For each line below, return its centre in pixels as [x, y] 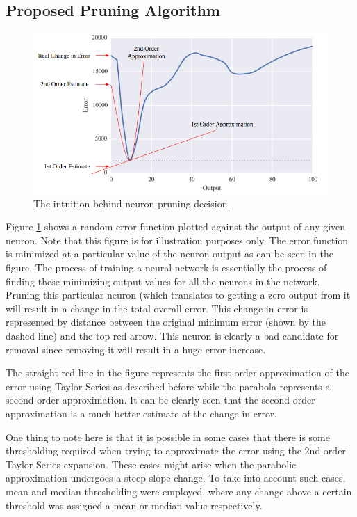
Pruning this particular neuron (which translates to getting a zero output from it [178, 295]
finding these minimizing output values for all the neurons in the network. [163, 281]
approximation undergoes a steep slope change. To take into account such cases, [176, 478]
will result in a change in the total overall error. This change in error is [157, 308]
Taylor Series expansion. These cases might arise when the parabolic [151, 464]
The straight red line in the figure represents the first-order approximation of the [177, 373]
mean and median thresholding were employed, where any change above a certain [179, 491]
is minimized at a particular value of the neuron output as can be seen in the [170, 254]
